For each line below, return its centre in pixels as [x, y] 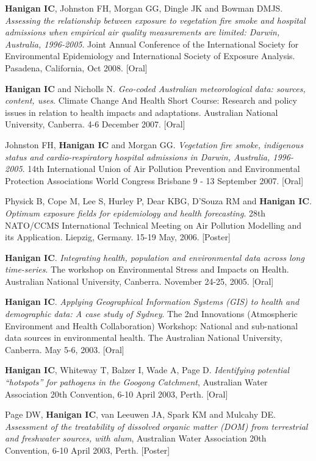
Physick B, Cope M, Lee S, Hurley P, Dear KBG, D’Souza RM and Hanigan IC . [158, 201]
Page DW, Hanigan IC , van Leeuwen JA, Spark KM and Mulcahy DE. [140, 414]
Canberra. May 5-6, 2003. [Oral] [65, 349]
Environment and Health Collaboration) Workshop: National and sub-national [152, 325]
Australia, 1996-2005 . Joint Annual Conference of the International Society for [152, 44]
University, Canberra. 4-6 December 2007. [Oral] [95, 124]
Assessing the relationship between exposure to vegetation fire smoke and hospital [155, 20]
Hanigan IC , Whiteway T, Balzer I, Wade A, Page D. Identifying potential [147, 370]
